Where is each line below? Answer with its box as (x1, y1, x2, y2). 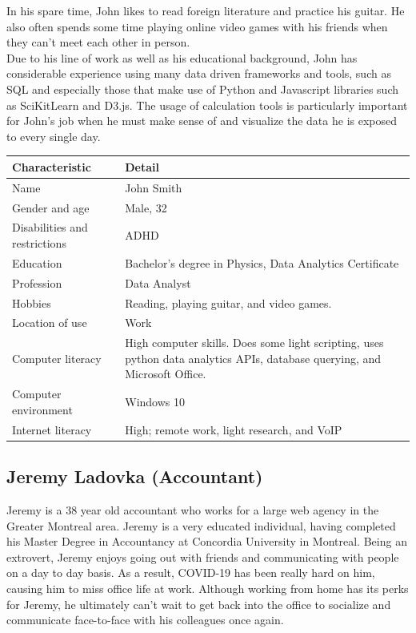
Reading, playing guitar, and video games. (125, 294, 332, 311)
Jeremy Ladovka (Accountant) (6, 464, 263, 489)
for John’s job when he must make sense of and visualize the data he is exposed (6, 112, 398, 129)
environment (12, 401, 73, 417)
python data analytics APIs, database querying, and (125, 349, 382, 366)
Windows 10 (125, 393, 186, 410)
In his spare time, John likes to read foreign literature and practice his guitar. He (6, 2, 405, 18)
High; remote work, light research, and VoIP (125, 421, 342, 437)
